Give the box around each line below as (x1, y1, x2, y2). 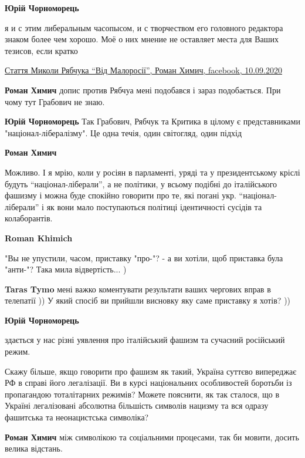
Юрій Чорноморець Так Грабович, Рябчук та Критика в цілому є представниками (5, 115, 300, 127)
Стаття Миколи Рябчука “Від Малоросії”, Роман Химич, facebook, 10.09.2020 (5, 64, 282, 76)
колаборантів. (5, 212, 53, 224)
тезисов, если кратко (5, 44, 78, 56)
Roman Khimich (5, 231, 73, 244)
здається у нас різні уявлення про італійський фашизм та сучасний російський (5, 334, 285, 346)
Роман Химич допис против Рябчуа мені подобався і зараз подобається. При (5, 83, 281, 96)
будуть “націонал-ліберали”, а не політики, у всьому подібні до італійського (5, 177, 277, 190)
